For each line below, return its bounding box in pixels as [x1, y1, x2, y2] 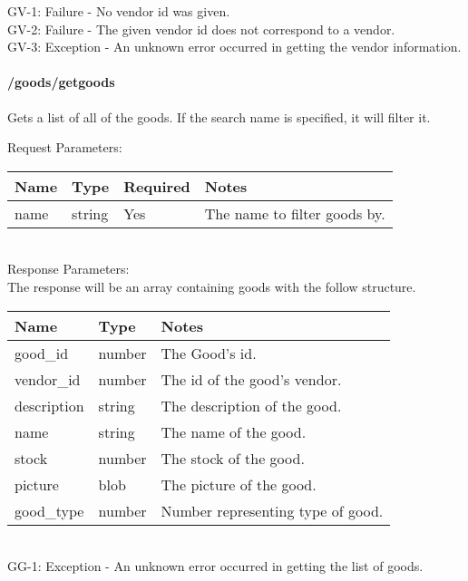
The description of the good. [161, 394, 342, 416]
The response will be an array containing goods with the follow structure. [7, 276, 416, 295]
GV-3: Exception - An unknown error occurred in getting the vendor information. [7, 37, 462, 56]
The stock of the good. [161, 447, 305, 469]
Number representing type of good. [161, 499, 384, 521]
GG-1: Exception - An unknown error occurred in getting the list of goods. [7, 557, 424, 576]
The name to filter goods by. [204, 202, 385, 224]
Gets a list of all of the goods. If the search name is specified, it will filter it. [7, 107, 431, 126]
